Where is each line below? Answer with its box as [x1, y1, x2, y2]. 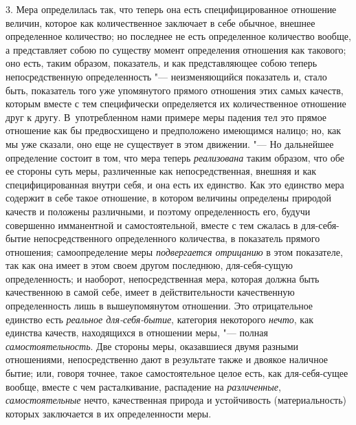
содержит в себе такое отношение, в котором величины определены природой [5, 190, 332, 205]
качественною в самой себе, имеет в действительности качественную [5, 285, 295, 299]
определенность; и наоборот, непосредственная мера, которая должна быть [5, 271, 320, 285]
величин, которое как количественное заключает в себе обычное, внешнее [5, 15, 315, 30]
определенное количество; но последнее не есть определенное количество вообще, [5, 29, 351, 43]
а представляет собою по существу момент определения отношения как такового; [5, 42, 346, 56]
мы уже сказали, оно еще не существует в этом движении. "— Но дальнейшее [5, 136, 334, 151]
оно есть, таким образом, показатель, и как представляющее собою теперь [5, 56, 318, 70]
